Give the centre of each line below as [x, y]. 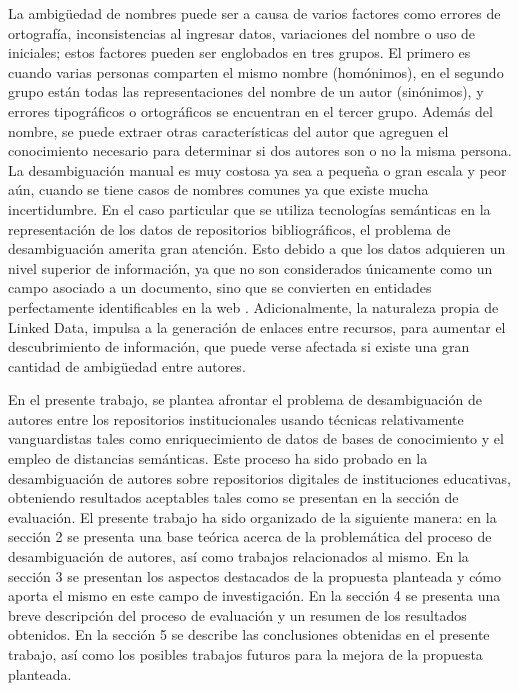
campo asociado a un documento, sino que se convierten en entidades [220, 287]
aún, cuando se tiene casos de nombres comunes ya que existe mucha [218, 189]
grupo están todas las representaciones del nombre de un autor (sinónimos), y [246, 91]
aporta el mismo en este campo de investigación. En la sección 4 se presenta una [254, 595]
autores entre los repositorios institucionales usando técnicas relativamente [236, 418]
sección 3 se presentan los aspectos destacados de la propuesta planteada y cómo [255, 575]
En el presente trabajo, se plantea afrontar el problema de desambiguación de [245, 399]
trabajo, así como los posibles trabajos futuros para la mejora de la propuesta [245, 654]
